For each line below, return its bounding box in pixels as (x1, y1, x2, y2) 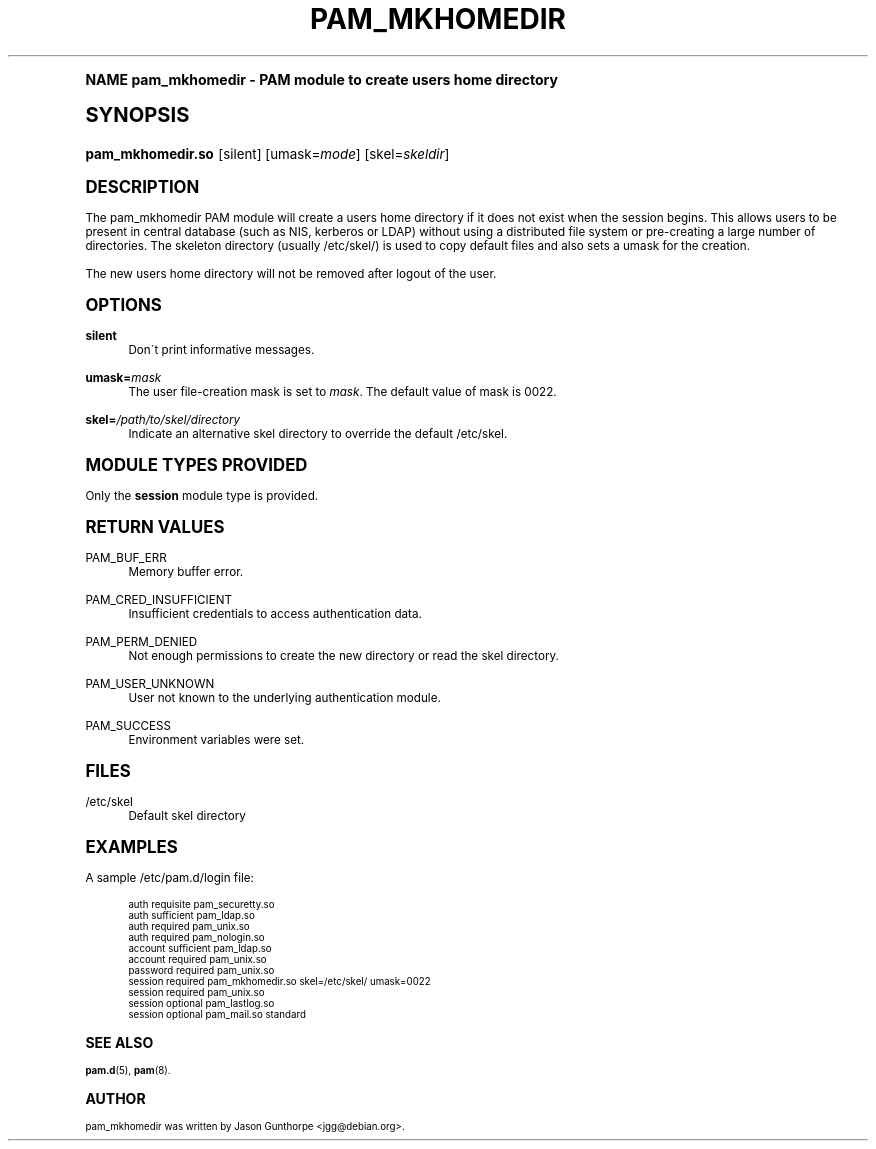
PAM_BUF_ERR (85, 550, 167, 565)
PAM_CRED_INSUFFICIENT (85, 592, 232, 607)
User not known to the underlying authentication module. (128, 690, 441, 705)
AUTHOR (85, 1089, 146, 1107)
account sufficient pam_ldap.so (128, 942, 272, 954)
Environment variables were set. (128, 732, 305, 747)
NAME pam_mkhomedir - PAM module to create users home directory (85, 70, 558, 88)
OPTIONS (85, 294, 162, 315)
